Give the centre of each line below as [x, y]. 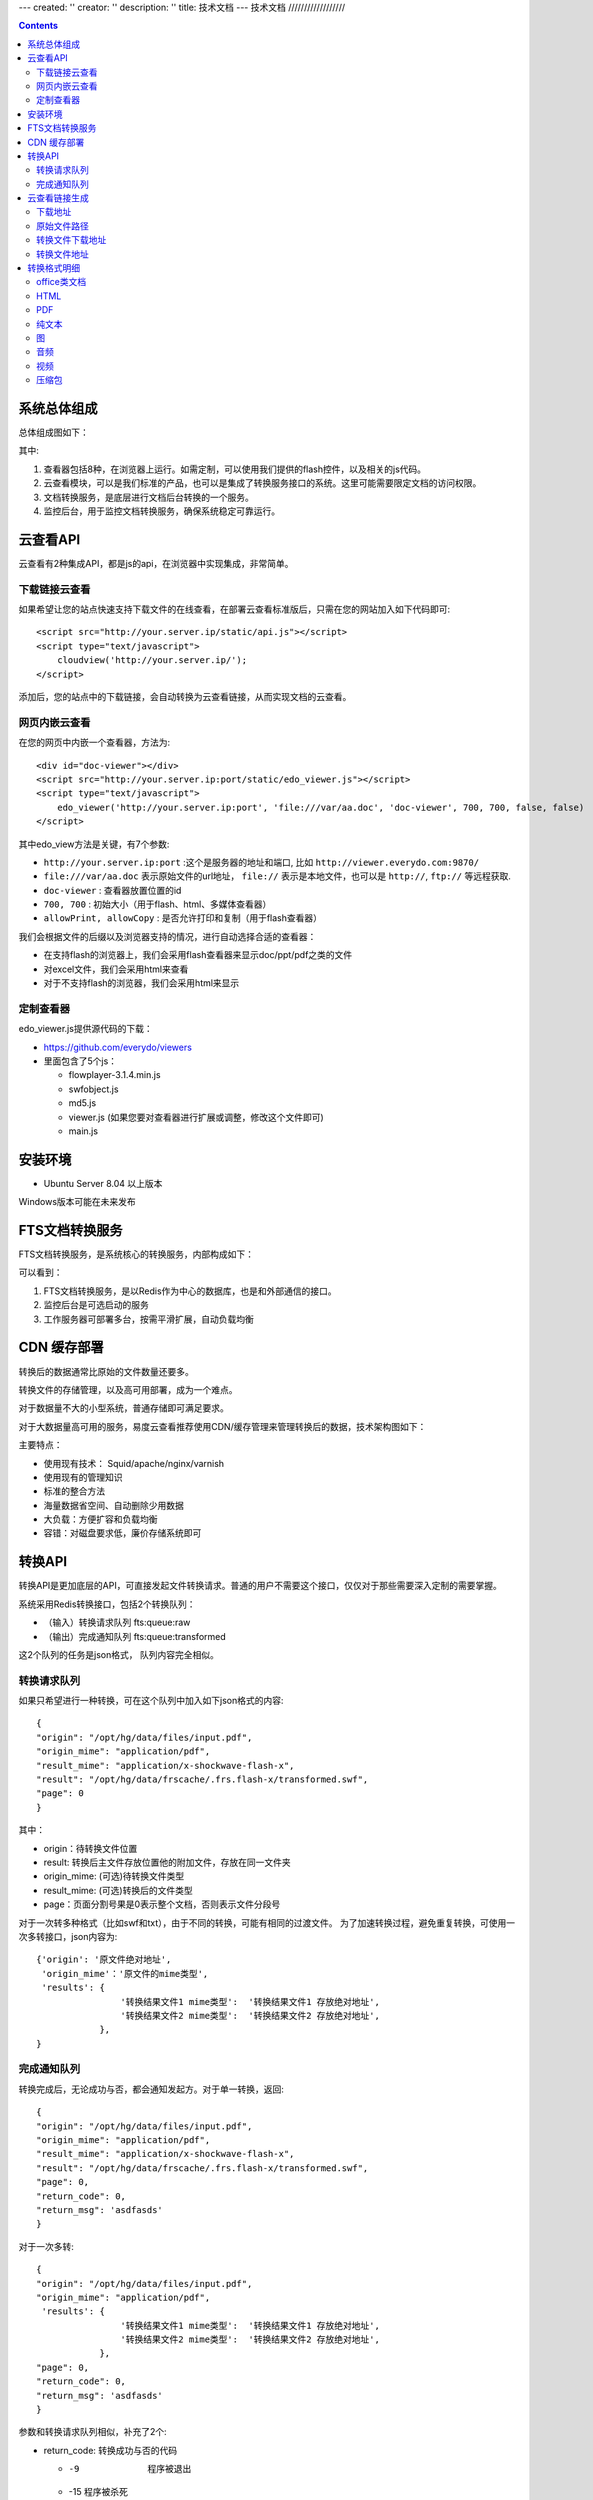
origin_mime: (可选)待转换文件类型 [114, 1876]
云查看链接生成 [58, 198]
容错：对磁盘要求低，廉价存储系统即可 [122, 1533]
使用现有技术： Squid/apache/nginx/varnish [134, 1463]
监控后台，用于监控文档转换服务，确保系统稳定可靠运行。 [161, 511]
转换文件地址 [62, 254]
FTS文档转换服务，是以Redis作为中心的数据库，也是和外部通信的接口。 [190, 1291]
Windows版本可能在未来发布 [77, 1202]
